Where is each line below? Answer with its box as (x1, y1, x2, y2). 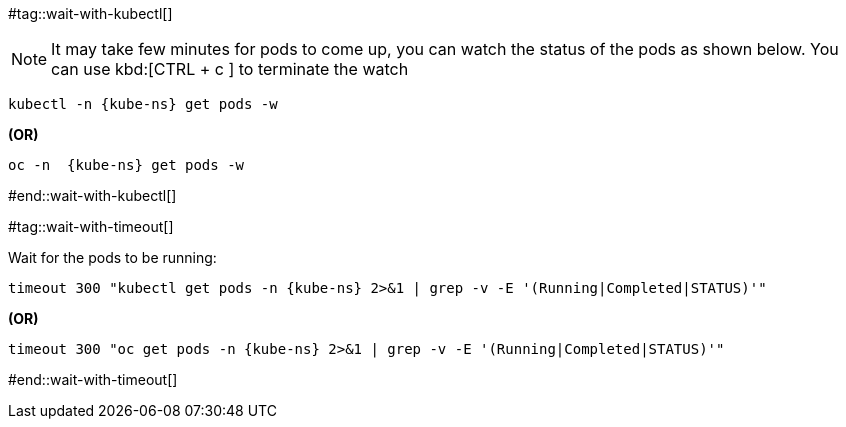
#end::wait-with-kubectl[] (8, 187, 177, 204)
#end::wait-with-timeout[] (8, 371, 178, 388)
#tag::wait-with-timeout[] (8, 218, 174, 235)
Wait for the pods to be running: (8, 249, 217, 266)
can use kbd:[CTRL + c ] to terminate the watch (51, 59, 409, 79)
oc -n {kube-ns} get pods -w (8, 157, 245, 173)
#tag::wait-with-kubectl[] (8, 5, 173, 22)
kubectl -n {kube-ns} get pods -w (8, 96, 278, 112)
